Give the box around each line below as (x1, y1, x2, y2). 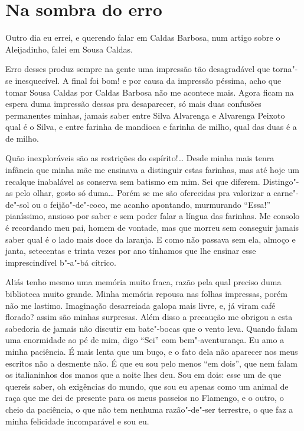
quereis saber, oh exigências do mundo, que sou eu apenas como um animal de (5, 380, 289, 392)
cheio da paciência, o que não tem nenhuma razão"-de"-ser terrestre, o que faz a (5, 403, 293, 415)
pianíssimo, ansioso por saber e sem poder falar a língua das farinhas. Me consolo (5, 210, 300, 222)
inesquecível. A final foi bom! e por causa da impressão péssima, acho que (15, 74, 282, 86)
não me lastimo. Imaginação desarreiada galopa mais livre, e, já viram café (5, 299, 276, 311)
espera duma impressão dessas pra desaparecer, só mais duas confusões (5, 97, 261, 110)
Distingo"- (263, 175, 299, 187)
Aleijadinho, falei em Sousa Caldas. (5, 43, 133, 55)
